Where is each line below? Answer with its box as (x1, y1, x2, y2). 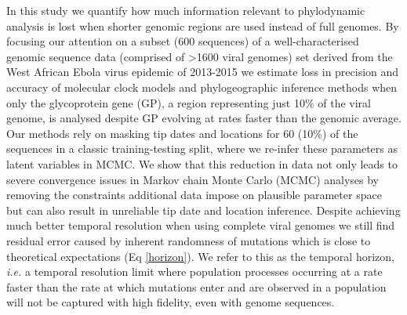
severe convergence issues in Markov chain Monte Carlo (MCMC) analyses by (6, 171, 380, 187)
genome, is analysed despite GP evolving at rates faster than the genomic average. (6, 110, 402, 126)
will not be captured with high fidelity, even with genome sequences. (6, 294, 335, 310)
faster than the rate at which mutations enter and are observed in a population (6, 278, 387, 295)
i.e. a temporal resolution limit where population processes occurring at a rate (6, 263, 383, 280)
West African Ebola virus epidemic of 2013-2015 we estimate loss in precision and (6, 63, 399, 80)
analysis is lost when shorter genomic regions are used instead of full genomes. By (6, 17, 399, 34)
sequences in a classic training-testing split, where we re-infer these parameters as (6, 140, 398, 157)
